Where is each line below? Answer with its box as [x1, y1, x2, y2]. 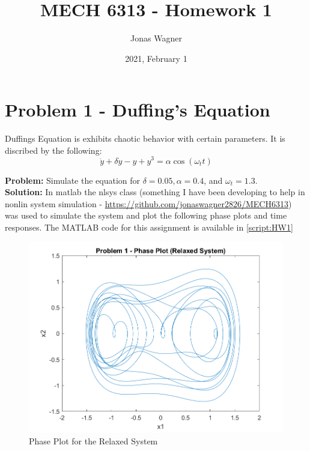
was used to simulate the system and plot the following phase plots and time [5, 209, 287, 222]
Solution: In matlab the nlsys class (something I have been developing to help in [5, 186, 305, 198]
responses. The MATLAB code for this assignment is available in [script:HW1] [5, 220, 293, 233]
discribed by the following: [5, 144, 102, 156]
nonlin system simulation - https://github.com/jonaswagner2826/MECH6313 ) [5, 197, 292, 210]
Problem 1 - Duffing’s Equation [5, 97, 270, 122]
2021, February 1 [125, 52, 187, 64]
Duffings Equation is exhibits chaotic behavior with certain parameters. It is [5, 132, 285, 145]
